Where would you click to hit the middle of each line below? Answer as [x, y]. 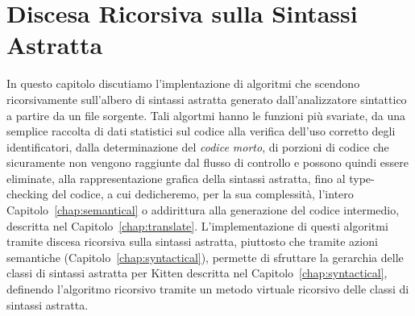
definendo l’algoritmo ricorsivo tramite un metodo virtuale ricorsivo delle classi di [208, 289]
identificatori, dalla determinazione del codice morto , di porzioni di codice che [198, 146]
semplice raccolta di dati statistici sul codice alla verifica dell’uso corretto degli [201, 131]
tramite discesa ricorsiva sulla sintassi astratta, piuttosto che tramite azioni [192, 241]
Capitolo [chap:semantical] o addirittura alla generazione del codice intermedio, [203, 210]
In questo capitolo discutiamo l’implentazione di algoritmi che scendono [183, 83]
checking [27, 194]
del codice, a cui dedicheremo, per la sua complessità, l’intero [203, 194]
